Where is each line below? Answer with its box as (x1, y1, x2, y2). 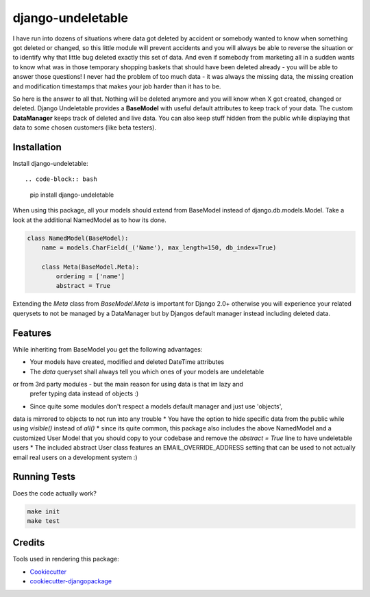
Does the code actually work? (12, 489, 97, 497)
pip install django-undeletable (29, 191, 114, 199)
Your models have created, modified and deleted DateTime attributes (29, 358, 225, 366)
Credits (12, 537, 45, 548)
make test (27, 517, 60, 524)
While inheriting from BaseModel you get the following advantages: (12, 345, 203, 353)
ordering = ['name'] (56, 273, 125, 280)
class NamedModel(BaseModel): (27, 234, 129, 242)
